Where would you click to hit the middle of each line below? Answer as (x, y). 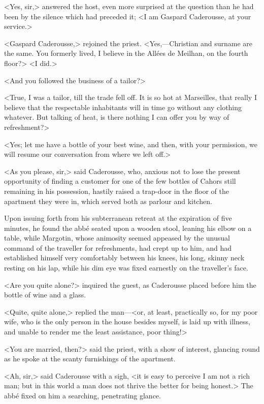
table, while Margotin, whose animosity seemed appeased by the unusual (117, 238)
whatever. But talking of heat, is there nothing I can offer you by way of (117, 117)
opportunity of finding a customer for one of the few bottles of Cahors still (120, 181)
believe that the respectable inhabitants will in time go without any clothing (123, 107)
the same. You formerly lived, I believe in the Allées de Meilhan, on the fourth (126, 53)
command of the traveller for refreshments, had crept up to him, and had (118, 247)
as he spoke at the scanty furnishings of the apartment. (90, 359)
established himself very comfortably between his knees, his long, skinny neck (124, 258)
